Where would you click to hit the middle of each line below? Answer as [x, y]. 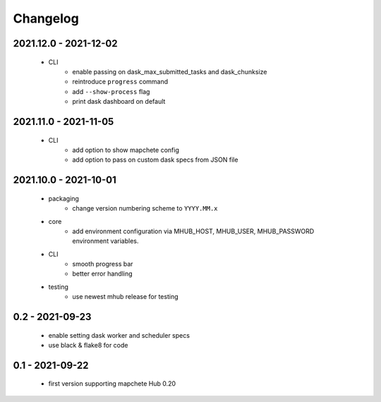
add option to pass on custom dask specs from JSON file [155, 160]
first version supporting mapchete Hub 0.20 [112, 384]
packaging [64, 199]
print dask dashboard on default [119, 102]
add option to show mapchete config [126, 150]
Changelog [46, 18]
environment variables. [105, 241]
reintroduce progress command [120, 82]
